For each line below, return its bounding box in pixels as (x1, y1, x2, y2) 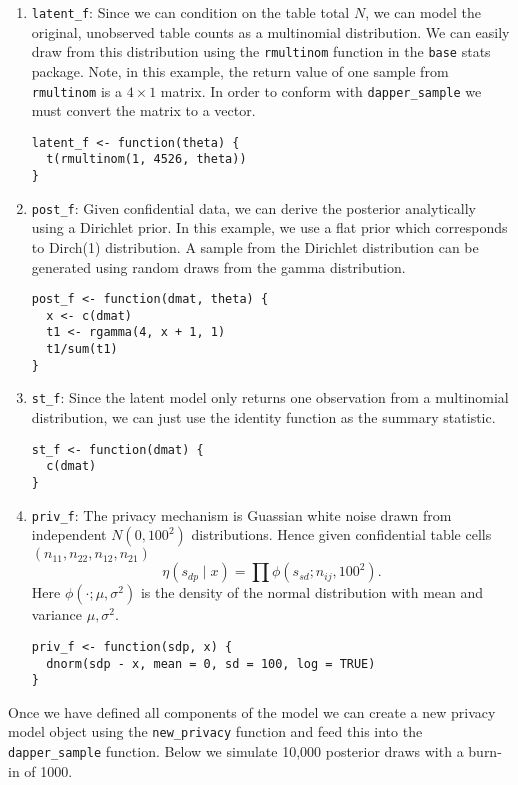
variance (31, 604, 83, 625)
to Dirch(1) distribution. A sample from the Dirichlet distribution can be (31, 236, 479, 257)
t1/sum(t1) (46, 342, 118, 357)
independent (31, 524, 107, 545)
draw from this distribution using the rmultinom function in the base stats (31, 41, 491, 62)
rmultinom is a (31, 80, 122, 101)
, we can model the (365, 2, 482, 22)
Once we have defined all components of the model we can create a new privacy (8, 701, 496, 722)
